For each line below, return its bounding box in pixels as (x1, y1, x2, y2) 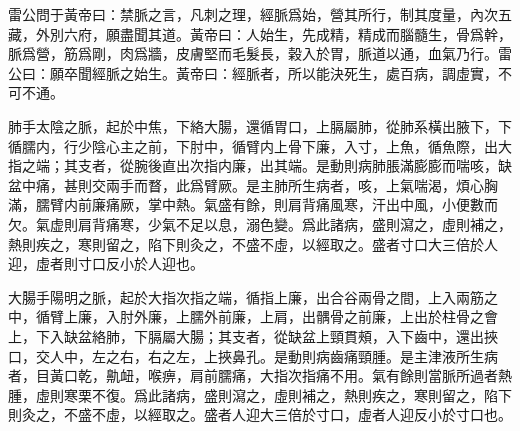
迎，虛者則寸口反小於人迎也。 (8, 253, 204, 274)
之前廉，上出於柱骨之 (343, 306, 484, 327)
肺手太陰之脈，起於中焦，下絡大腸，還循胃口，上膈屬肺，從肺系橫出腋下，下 (8, 115, 512, 136)
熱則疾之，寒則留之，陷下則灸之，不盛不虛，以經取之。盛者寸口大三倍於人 (8, 233, 498, 254)
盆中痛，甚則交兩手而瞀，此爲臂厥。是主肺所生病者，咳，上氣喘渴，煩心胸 (8, 174, 498, 195)
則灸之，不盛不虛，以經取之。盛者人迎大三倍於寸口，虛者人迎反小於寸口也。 (8, 404, 512, 425)
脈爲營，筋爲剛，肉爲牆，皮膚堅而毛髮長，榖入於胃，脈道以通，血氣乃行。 (8, 43, 498, 64)
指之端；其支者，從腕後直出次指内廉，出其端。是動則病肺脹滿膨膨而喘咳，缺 (8, 155, 512, 176)
